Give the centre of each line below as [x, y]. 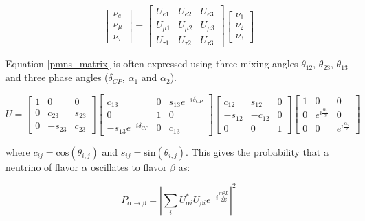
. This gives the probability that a [257, 151]
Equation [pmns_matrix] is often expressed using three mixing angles [152, 63]
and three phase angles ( [57, 77]
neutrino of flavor [42, 166]
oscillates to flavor [129, 166]
